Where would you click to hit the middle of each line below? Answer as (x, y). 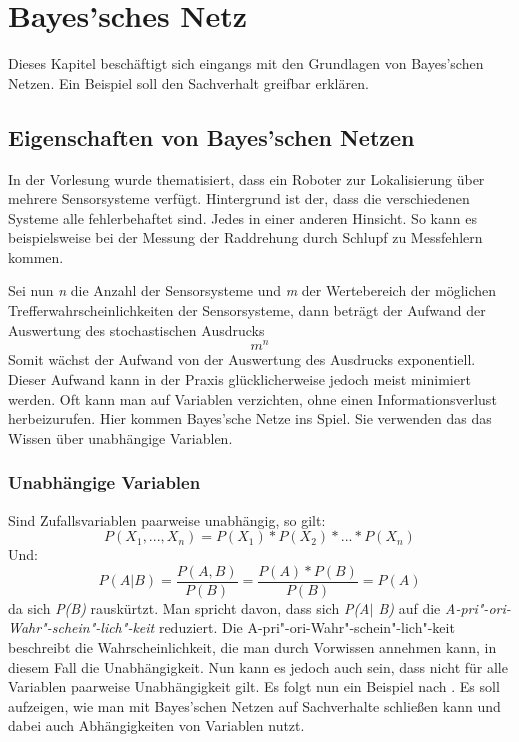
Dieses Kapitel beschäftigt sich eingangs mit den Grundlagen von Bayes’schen (246, 63)
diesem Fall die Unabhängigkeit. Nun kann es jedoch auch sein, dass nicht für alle (258, 666)
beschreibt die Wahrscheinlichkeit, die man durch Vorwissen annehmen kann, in (252, 646)
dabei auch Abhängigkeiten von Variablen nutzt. (156, 725)
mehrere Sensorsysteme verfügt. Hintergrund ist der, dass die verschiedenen (239, 198)
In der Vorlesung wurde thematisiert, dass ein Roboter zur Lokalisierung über (246, 178)
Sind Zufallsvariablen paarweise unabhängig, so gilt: (167, 519)
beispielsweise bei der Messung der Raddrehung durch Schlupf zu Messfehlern (245, 237)
